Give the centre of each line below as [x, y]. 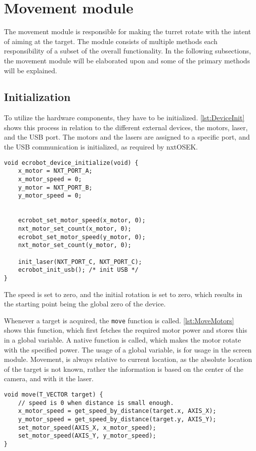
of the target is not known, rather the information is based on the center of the [124, 369]
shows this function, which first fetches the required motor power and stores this [126, 330]
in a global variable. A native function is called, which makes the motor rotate [123, 339]
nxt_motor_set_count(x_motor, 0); [75, 228]
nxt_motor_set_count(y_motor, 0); [75, 245]
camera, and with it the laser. [49, 378]
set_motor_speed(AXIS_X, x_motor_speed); [87, 427]
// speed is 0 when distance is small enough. [96, 403]
